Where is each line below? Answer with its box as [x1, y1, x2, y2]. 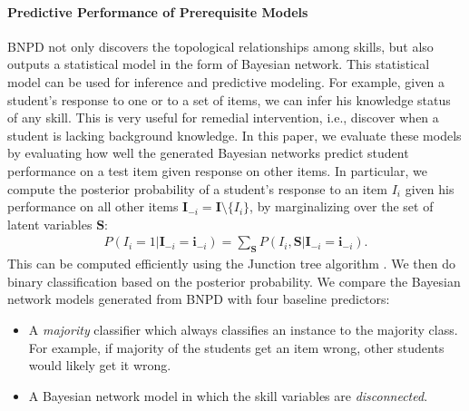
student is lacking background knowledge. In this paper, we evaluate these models [7, 125, 462, 144]
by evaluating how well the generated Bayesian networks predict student [7, 143, 409, 162]
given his [405, 179, 454, 198]
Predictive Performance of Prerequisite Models [7, 2, 308, 21]
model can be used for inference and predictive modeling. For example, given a [7, 72, 445, 91]
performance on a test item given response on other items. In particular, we [7, 161, 427, 180]
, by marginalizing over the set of [249, 197, 434, 216]
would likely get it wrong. [28, 356, 171, 375]
